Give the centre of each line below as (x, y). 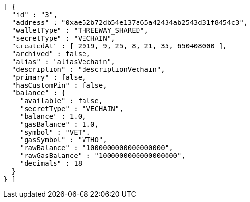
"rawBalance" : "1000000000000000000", (97, 148)
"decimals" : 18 (51, 163)
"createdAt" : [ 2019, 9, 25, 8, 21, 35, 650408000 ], (119, 46)
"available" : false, (61, 101)
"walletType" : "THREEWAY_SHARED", (80, 30)
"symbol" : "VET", (55, 132)
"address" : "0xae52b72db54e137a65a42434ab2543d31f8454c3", (130, 22)
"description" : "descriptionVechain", (88, 69)
